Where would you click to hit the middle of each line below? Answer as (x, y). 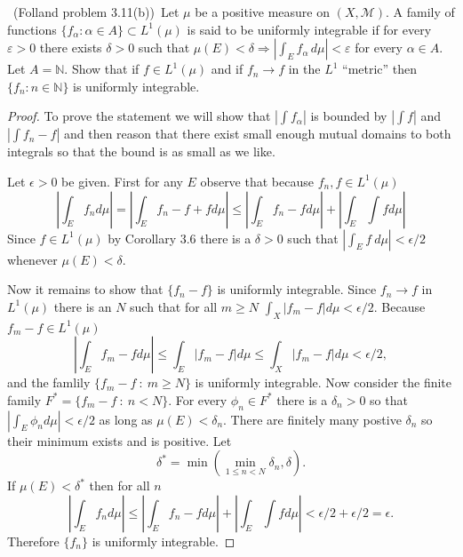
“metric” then (380, 69)
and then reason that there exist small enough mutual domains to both (257, 134)
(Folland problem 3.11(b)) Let (96, 12)
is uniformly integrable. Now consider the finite (323, 382)
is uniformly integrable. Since (297, 289)
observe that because (257, 181)
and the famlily (49, 382)
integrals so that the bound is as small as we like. (141, 151)
